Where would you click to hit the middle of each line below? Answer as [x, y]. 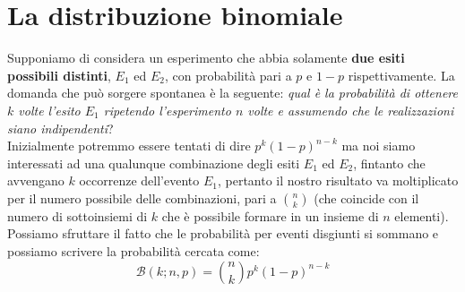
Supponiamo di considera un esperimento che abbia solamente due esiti [206, 58]
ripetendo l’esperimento [167, 110]
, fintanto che [389, 163]
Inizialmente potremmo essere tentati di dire [129, 146]
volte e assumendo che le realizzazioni [351, 110]
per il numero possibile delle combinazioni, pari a [142, 198]
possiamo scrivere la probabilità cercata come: [133, 251]
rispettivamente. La [401, 75]
